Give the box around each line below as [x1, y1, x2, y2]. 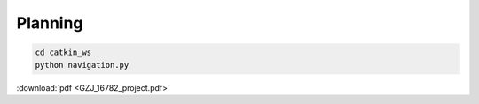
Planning [16, 13, 83, 33]
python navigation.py [35, 60, 130, 70]
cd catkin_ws [35, 48, 92, 57]
